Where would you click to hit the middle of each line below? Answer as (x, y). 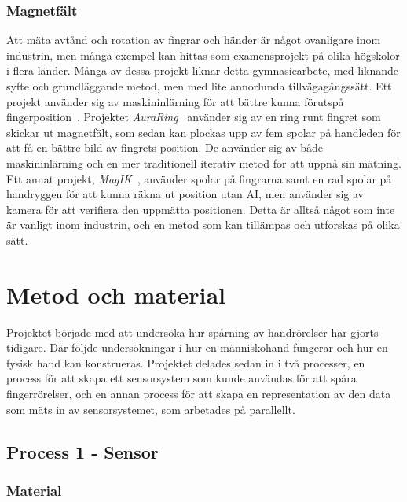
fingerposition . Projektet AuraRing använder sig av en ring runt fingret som (194, 117)
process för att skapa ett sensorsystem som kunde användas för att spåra (181, 378)
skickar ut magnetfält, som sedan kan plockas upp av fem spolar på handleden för (203, 132)
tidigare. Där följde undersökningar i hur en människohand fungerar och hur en (197, 347)
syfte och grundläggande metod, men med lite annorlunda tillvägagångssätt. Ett (199, 86)
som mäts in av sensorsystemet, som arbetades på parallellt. (151, 409)
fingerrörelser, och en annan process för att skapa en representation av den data (199, 394)
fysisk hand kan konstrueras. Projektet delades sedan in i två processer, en (186, 362)
